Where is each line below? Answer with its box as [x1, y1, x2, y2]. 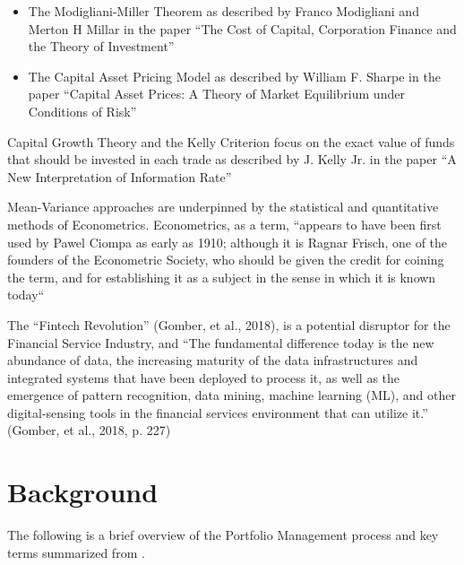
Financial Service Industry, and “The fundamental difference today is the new [7, 333, 434, 352]
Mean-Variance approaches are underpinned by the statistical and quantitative [7, 197, 439, 216]
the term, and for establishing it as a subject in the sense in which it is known [7, 267, 436, 286]
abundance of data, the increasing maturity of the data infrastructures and [7, 351, 418, 369]
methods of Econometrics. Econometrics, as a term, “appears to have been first [7, 214, 442, 233]
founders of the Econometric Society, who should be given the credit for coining [7, 250, 444, 269]
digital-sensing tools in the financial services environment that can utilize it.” [7, 403, 428, 422]
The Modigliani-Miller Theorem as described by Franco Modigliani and [28, 2, 419, 20]
